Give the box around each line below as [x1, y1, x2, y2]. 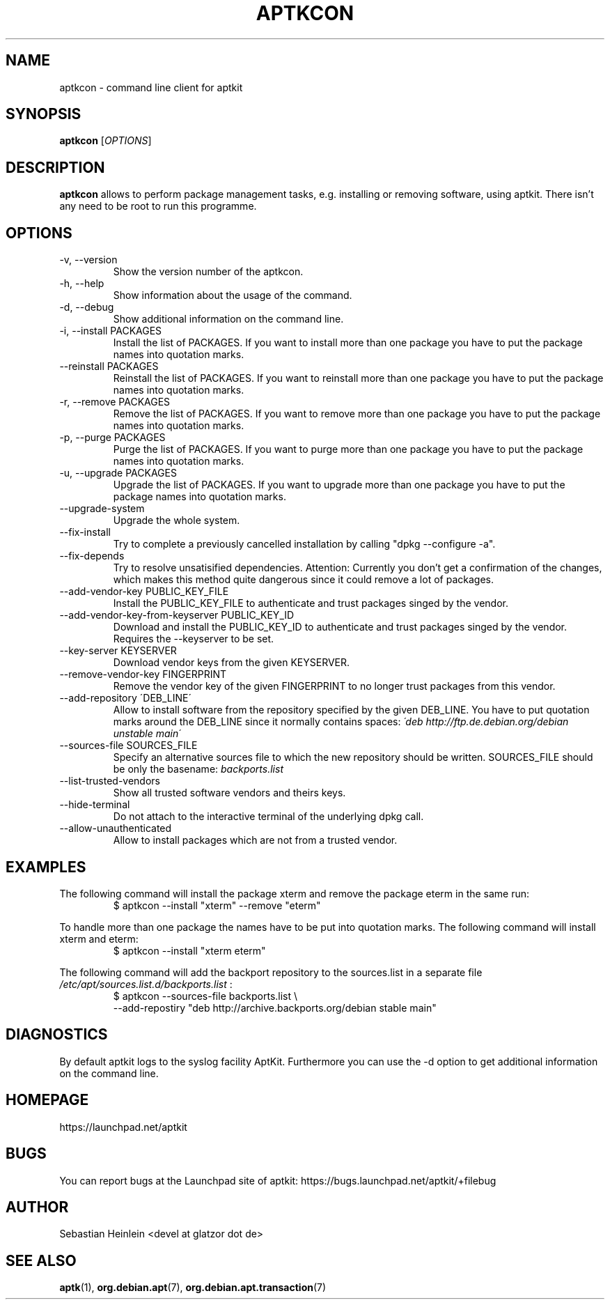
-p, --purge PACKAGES [59, 431, 166, 444]
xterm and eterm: [59, 932, 139, 945]
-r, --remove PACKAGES [59, 396, 171, 408]
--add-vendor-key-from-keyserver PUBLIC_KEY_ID [59, 609, 295, 621]
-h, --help [59, 277, 104, 290]
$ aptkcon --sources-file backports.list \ [113, 989, 298, 1002]
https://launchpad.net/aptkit [59, 1120, 187, 1133]
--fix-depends [59, 550, 125, 562]
